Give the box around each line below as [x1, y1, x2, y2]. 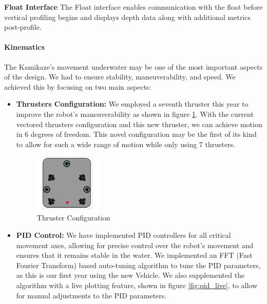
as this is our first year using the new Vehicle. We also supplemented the [16, 270, 245, 280]
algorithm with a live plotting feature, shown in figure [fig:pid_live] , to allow [16, 279, 258, 290]
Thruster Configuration [36, 212, 110, 223]
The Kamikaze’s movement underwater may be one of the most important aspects [4, 61, 263, 72]
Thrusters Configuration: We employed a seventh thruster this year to [16, 98, 249, 109]
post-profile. [4, 22, 42, 32]
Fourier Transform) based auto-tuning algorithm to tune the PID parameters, [16, 259, 261, 270]
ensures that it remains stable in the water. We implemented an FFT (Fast [16, 250, 253, 260]
